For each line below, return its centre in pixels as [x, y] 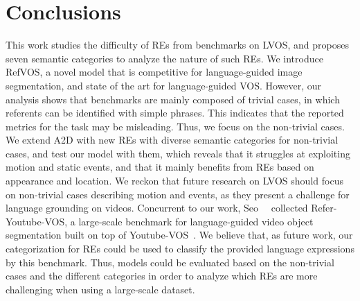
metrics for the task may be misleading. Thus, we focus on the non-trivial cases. [175, 126]
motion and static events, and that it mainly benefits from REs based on [160, 167]
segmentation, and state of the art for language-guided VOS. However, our [164, 85]
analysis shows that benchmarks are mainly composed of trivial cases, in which [173, 99]
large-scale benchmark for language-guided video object [196, 221]
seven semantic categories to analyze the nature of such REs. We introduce [164, 58]
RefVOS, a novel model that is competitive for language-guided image [154, 72]
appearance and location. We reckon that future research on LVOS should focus [174, 181]
